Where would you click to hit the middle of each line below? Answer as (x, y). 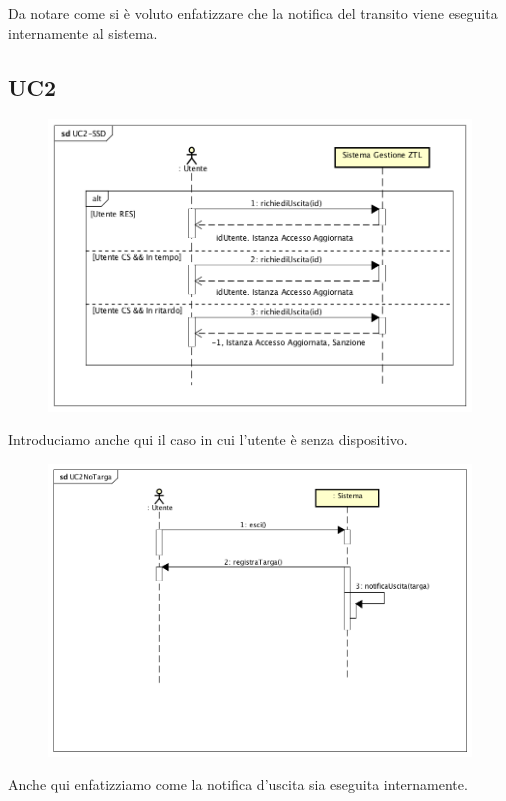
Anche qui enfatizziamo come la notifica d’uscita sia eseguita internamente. (238, 784)
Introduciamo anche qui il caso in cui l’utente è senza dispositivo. (208, 439)
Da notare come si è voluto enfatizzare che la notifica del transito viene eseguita (253, 13)
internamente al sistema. (83, 32)
